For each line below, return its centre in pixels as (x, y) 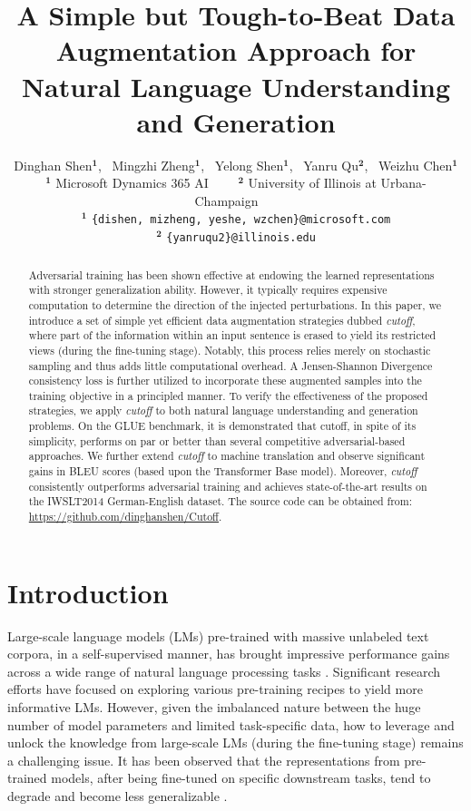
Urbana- (403, 183)
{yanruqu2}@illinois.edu (241, 238)
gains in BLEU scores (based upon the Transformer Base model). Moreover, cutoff (223, 471)
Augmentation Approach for (236, 50)
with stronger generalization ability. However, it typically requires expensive (208, 290)
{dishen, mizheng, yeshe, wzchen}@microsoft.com (241, 220)
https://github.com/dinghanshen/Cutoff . (125, 517)
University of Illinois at (312, 183)
